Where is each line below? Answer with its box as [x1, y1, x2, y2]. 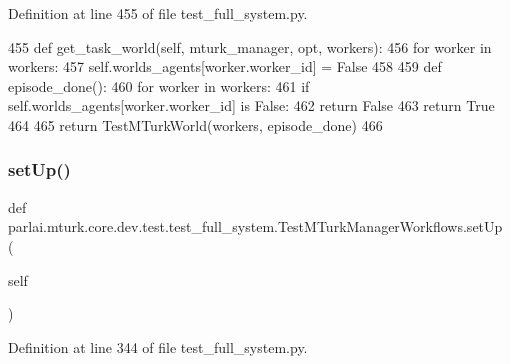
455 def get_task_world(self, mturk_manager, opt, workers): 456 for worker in [8, 36, 492, 57]
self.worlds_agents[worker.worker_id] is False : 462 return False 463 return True [8, 95, 495, 116]
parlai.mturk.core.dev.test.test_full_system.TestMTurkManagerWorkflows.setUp [8, 216, 503, 237]
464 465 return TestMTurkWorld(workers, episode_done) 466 [8, 114, 383, 135]
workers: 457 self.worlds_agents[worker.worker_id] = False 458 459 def [8, 56, 442, 77]
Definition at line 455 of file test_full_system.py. [8, 3, 308, 23]
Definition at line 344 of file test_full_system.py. [8, 336, 308, 357]
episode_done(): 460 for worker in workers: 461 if [8, 75, 310, 96]
